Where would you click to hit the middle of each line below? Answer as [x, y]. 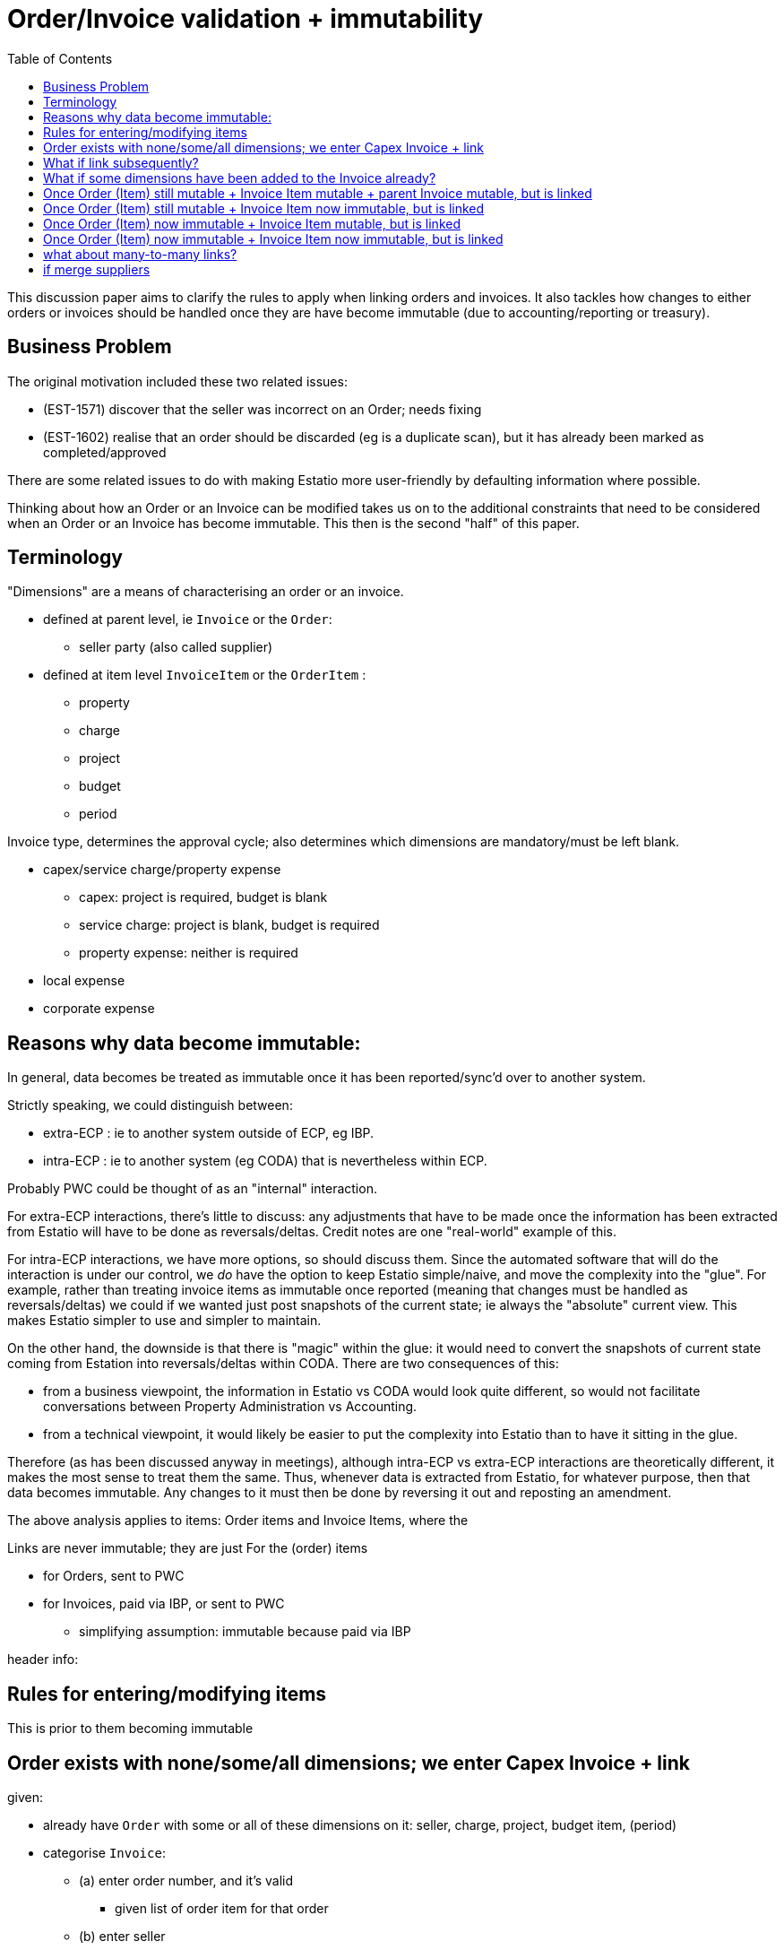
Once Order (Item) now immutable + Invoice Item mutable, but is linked [252, 223]
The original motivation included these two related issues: [177, 381]
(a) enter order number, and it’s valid [186, 1880]
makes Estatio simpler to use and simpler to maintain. [164, 1321]
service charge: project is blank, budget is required [229, 925]
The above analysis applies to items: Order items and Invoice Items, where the [238, 1521]
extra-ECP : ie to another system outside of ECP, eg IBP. [209, 1133]
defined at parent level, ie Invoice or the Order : [188, 620]
